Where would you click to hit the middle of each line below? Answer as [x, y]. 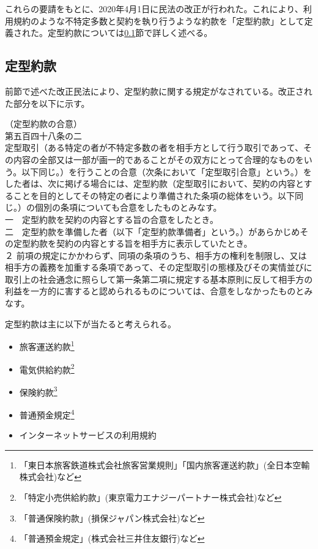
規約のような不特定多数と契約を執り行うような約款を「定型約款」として [159, 20]
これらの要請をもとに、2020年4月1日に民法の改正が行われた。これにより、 [154, 9]
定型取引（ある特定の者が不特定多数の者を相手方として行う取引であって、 [154, 147]
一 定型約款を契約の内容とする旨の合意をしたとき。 [112, 219]
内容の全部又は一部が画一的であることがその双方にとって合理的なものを [158, 159]
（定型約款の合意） [43, 124]
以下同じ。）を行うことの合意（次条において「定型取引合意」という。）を [167, 171]
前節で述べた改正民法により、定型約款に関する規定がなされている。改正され [159, 91]
